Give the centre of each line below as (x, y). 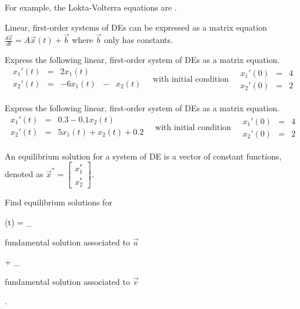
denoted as (24, 174)
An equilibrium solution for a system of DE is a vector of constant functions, (143, 156)
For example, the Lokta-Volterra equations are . (91, 7)
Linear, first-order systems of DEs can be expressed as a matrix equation (136, 27)
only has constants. (139, 40)
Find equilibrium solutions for (59, 202)
